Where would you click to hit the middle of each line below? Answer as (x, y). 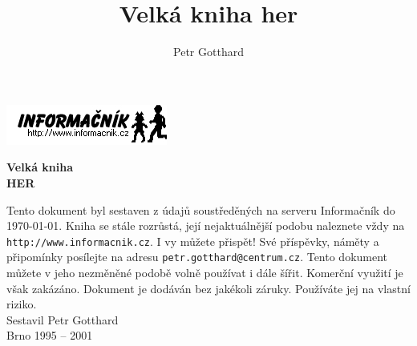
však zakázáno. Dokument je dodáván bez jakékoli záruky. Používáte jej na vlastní (208, 288)
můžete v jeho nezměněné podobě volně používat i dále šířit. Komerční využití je (205, 272)
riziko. (22, 304)
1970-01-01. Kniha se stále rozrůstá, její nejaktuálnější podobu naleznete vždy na (206, 225)
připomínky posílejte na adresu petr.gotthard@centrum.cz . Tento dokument (197, 257)
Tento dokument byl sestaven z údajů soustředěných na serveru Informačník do (201, 209)
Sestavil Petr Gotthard (63, 319)
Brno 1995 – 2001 (50, 335)
